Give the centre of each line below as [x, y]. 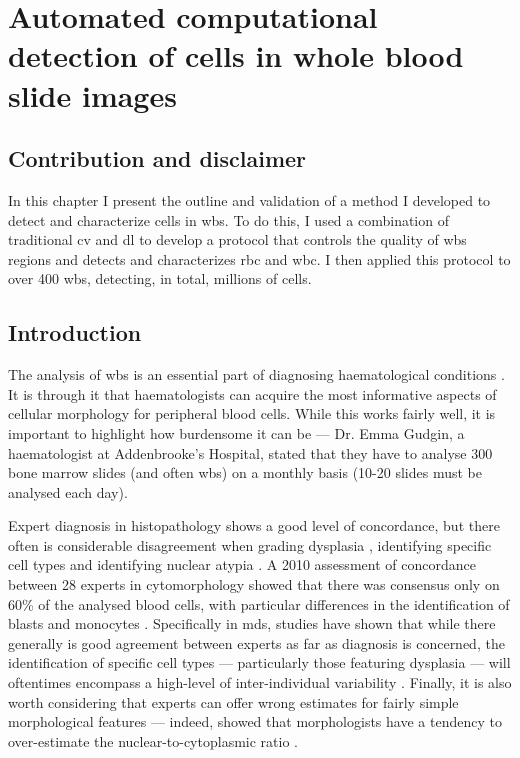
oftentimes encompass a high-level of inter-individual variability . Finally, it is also [260, 682]
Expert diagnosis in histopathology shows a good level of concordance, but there [254, 525]
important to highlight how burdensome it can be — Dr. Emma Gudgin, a [236, 432]
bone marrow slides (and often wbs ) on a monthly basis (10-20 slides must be [245, 472]
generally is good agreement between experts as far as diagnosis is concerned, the [256, 642]
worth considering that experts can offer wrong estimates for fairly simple [233, 701]
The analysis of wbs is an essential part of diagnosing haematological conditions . [256, 374]
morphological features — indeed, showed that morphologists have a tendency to [255, 721]
